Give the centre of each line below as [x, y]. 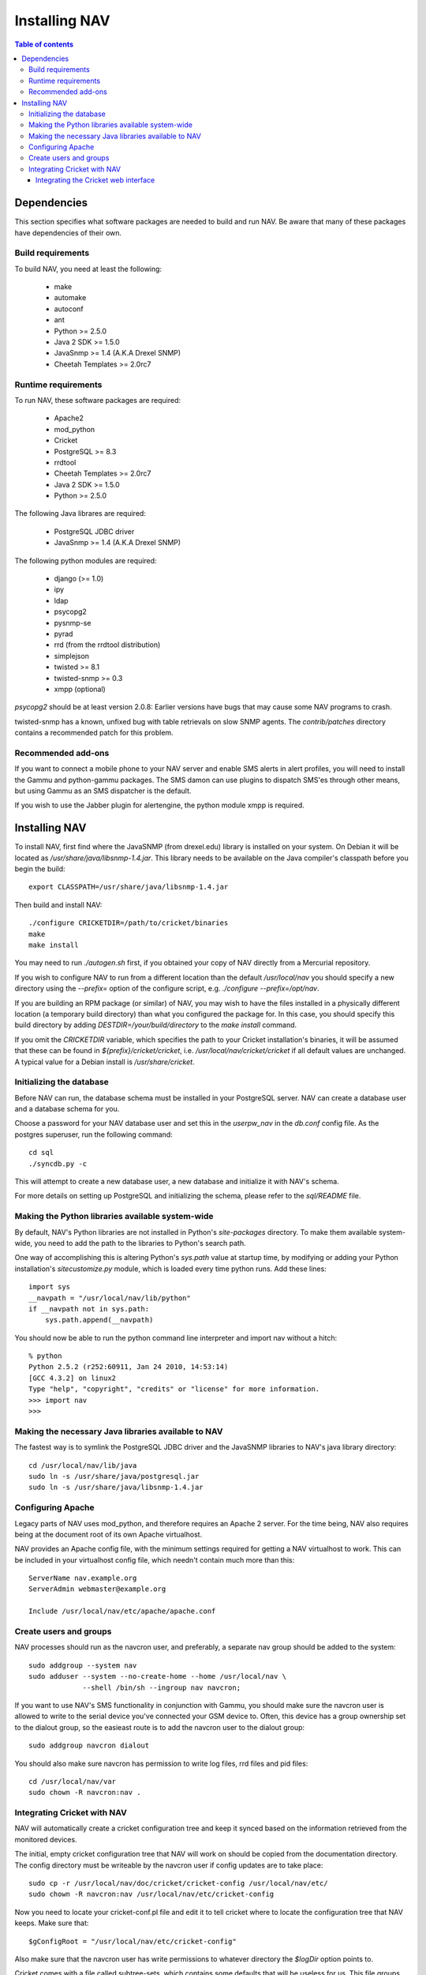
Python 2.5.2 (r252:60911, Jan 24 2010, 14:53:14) [129, 1367]
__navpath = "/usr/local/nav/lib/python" [110, 1298]
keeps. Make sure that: [52, 1923]
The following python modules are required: [86, 560]
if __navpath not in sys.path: [89, 1309]
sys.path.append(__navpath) [99, 1320]
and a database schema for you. [67, 1109]
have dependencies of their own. [68, 232]
